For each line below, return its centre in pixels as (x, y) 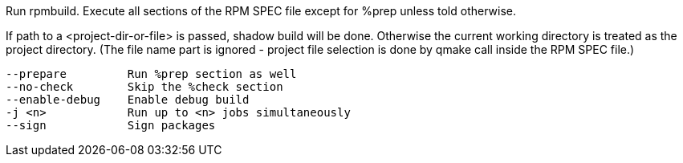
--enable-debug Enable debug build (128, 100)
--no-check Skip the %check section (144, 87)
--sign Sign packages (111, 125)
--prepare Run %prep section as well (151, 74)
